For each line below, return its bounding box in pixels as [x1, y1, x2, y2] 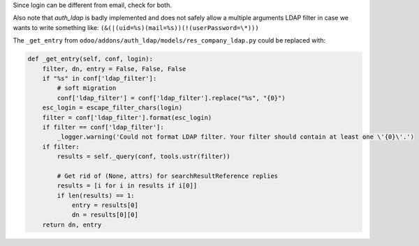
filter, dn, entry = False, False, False [42, 65, 186, 72]
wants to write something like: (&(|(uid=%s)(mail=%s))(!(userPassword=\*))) [13, 23, 259, 31]
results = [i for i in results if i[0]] [57, 182, 198, 190]
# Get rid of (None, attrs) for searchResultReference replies [57, 171, 279, 180]
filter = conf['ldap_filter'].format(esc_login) [42, 114, 212, 121]
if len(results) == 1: [57, 192, 135, 199]
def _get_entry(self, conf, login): [27, 55, 154, 63]
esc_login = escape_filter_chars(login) [42, 104, 183, 112]
